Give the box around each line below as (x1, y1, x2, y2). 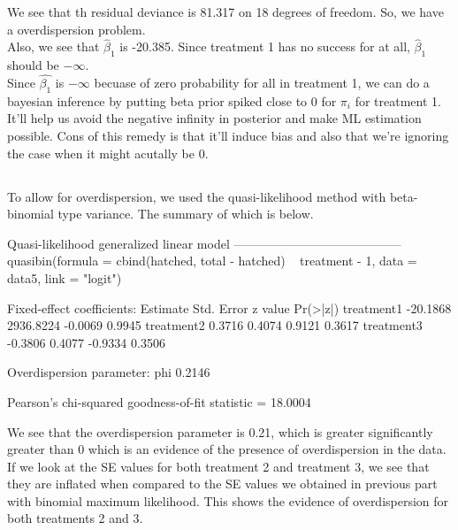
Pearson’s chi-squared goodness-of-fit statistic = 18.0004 (7, 392, 311, 411)
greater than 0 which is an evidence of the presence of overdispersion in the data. (7, 440, 447, 458)
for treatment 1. (355, 91, 441, 110)
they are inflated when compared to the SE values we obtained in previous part (7, 474, 438, 493)
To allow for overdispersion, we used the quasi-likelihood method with (7, 187, 386, 205)
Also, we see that (7, 37, 100, 56)
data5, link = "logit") (7, 268, 122, 287)
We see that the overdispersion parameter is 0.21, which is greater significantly (7, 422, 433, 441)
